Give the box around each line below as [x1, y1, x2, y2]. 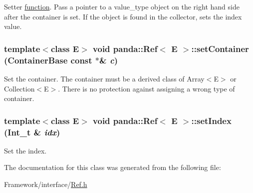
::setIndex [191, 114, 232, 126]
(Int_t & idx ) [4, 125, 60, 138]
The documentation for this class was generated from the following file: [4, 162, 221, 172]
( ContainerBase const [4, 53, 92, 66]
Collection [4, 83, 35, 93]
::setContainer [191, 42, 249, 54]
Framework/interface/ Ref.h [4, 179, 87, 189]
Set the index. [4, 145, 47, 155]
